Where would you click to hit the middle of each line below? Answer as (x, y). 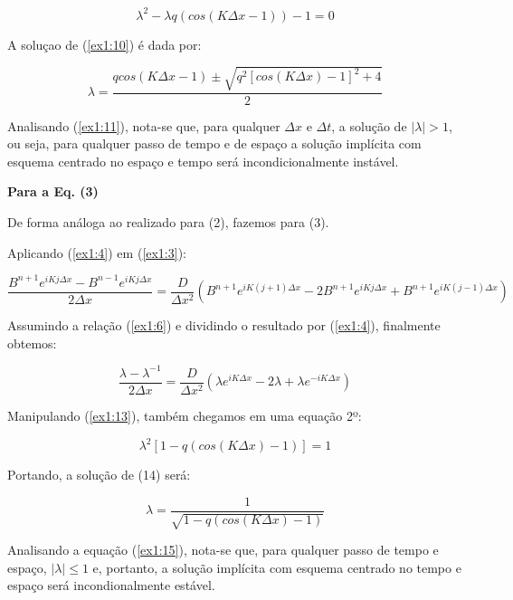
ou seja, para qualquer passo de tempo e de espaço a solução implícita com (214, 143)
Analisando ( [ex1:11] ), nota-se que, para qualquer (144, 125)
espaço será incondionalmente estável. (111, 585)
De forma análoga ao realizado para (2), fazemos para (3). (168, 222)
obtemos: (32, 343)
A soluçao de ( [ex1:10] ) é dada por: (104, 44)
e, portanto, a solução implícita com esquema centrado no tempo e (277, 567)
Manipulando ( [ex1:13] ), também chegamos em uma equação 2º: (185, 415)
